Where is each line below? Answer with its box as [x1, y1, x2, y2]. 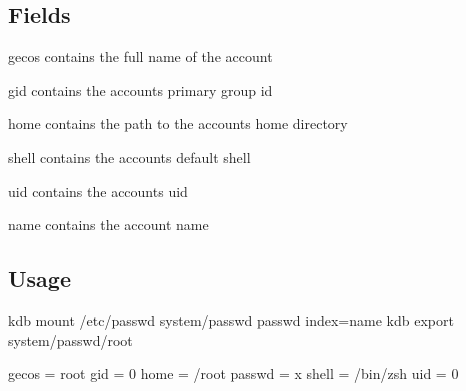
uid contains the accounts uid [8, 180, 188, 201]
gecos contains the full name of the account [8, 46, 273, 67]
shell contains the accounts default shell [8, 146, 251, 167]
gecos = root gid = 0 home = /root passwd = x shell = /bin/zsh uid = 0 [8, 363, 459, 384]
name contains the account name [8, 214, 209, 235]
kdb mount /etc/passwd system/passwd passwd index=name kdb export [8, 309, 454, 330]
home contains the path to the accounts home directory [8, 113, 348, 134]
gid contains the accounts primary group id [8, 79, 273, 100]
